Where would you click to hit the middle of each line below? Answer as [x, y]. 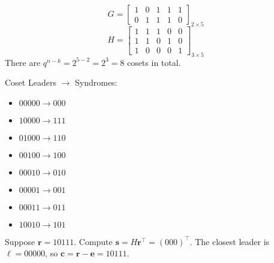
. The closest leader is [230, 241]
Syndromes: [96, 82]
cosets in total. [154, 62]
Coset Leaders [31, 82]
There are [23, 62]
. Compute [93, 241]
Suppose [20, 241]
